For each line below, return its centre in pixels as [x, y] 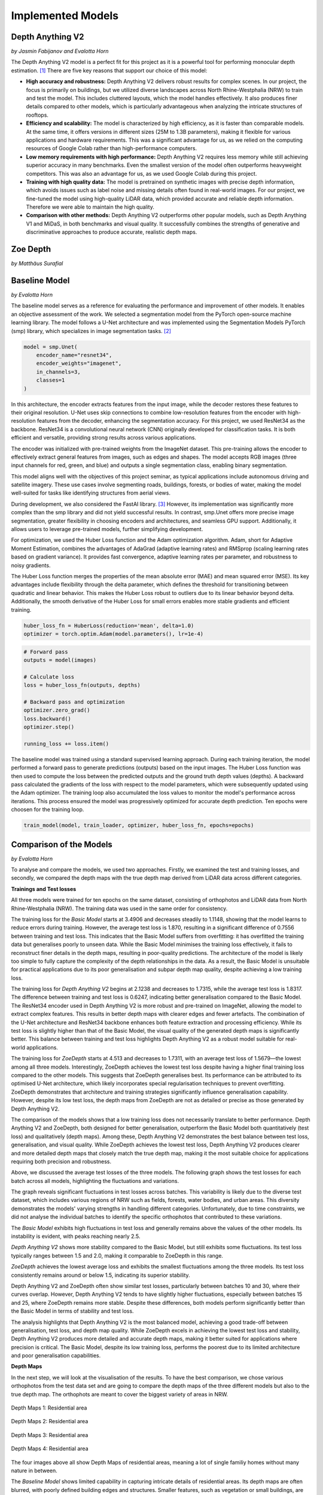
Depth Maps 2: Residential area [50, 1421]
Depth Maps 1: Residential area [49, 1408]
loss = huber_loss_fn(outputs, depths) [82, 685]
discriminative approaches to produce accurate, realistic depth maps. [112, 232]
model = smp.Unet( [51, 347]
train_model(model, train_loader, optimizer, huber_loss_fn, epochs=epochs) [139, 826]
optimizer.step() [49, 727]
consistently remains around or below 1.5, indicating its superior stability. [101, 1275]
